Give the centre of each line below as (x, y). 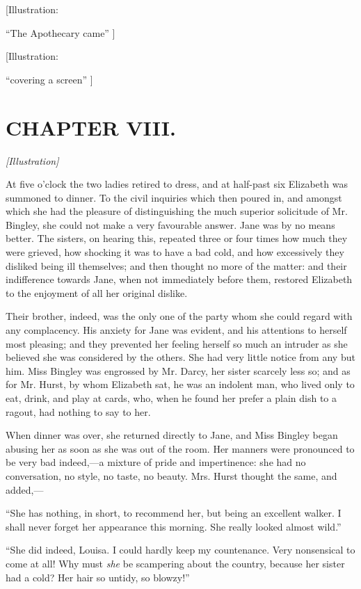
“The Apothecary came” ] (61, 32)
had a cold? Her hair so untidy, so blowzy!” (98, 577)
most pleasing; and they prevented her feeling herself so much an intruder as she (177, 343)
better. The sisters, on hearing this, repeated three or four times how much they (177, 238)
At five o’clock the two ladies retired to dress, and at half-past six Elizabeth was (177, 184)
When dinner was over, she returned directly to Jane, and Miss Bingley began (172, 435)
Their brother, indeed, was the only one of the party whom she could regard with (179, 316)
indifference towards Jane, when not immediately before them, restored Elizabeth (179, 279)
